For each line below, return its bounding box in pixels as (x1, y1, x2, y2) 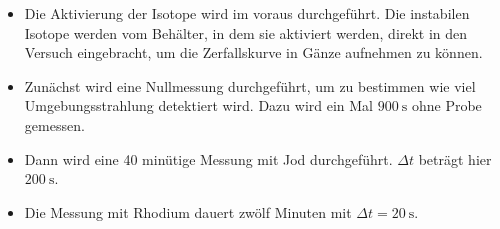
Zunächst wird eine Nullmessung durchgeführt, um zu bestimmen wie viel (24, 75, 476, 96)
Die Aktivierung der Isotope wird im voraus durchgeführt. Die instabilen (24, 3, 470, 23)
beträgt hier (418, 148, 492, 169)
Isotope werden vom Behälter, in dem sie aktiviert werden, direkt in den (24, 22, 468, 43)
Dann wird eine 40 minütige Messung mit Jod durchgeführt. (24, 148, 393, 169)
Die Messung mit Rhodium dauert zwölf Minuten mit (24, 201, 352, 222)
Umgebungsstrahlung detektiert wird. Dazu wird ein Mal (24, 95, 374, 116)
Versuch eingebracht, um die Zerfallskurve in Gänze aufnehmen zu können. (24, 42, 483, 63)
